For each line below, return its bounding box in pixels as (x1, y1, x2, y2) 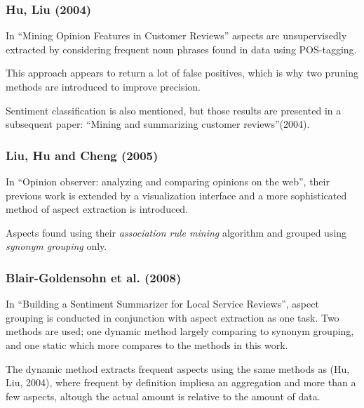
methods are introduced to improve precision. (6, 79, 201, 93)
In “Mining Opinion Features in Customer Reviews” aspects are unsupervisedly (6, 28, 347, 43)
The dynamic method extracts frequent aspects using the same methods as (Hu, (6, 361, 350, 376)
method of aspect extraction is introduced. (6, 202, 189, 216)
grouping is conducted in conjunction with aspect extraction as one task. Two (6, 310, 339, 324)
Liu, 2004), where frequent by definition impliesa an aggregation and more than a (6, 375, 356, 390)
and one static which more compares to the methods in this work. (6, 337, 288, 352)
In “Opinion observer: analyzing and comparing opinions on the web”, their (6, 174, 330, 188)
